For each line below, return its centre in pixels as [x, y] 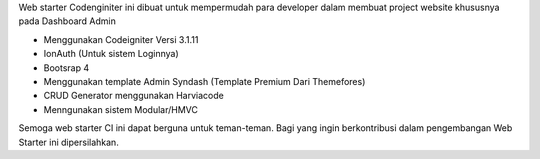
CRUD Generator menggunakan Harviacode [133, 96]
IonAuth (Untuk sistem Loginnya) [111, 54]
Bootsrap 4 [66, 67]
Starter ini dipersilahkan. [68, 142]
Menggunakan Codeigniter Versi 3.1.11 [121, 39]
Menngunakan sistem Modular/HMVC [121, 109]
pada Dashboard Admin [67, 21]
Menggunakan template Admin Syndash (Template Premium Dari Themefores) [204, 81]
